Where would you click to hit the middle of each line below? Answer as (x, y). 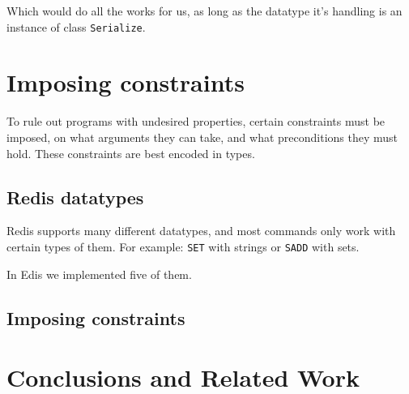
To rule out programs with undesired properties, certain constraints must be (196, 121)
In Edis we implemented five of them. (99, 274)
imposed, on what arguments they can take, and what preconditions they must (202, 137)
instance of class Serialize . (76, 26)
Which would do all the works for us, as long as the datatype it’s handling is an (204, 11)
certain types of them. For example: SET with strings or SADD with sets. (183, 246)
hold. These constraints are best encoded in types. (131, 153)
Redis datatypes (75, 197)
